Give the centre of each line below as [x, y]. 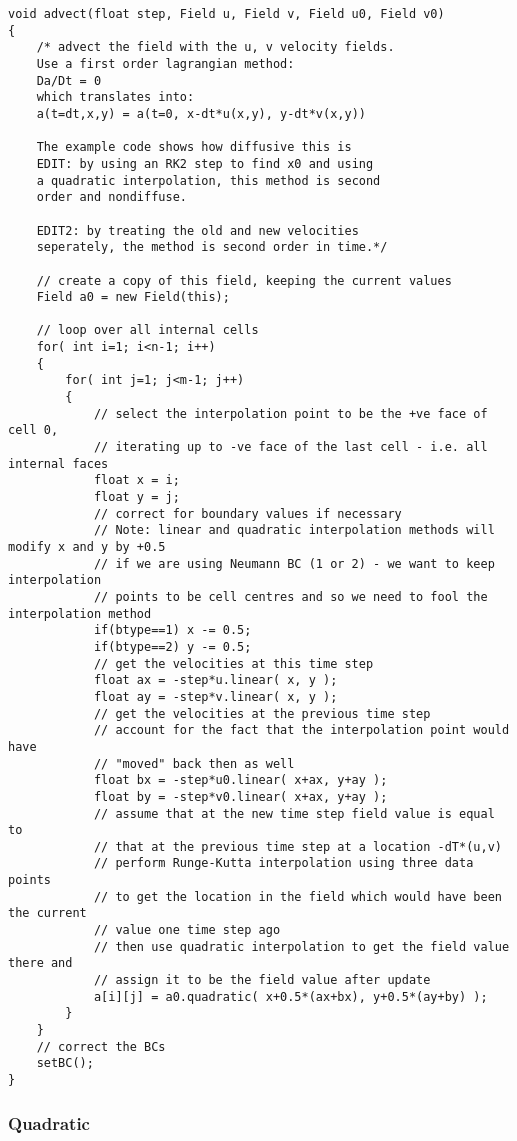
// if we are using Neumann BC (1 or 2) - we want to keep [294, 563]
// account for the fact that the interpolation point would [301, 730]
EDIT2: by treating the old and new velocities [197, 230]
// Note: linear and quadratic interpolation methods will [294, 530]
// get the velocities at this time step [233, 663]
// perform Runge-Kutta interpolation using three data [283, 863]
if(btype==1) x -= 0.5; [172, 630]
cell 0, [33, 430]
